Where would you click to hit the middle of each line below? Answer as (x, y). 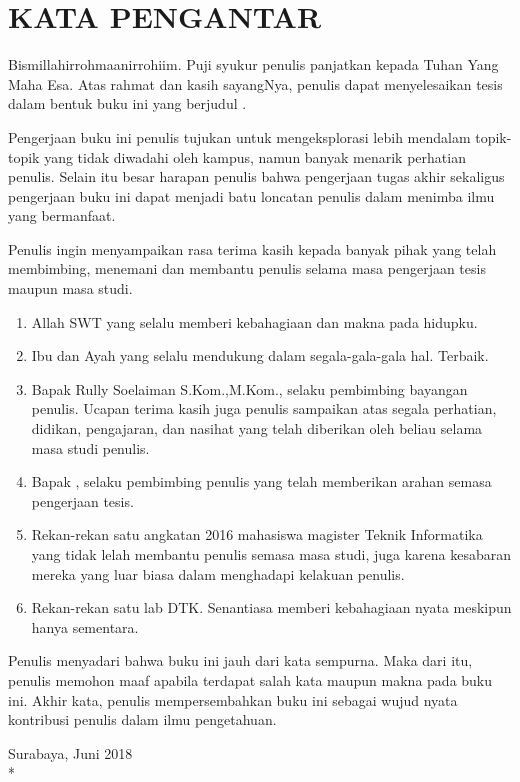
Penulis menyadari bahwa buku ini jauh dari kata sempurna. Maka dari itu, (240, 660)
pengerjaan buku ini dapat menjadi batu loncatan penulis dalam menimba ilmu (251, 195)
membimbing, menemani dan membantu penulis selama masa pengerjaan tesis (247, 268)
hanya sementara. (85, 626)
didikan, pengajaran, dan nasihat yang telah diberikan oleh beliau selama (257, 428)
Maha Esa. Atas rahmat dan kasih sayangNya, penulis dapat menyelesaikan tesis (255, 83)
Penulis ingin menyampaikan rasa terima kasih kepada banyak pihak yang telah (252, 248)
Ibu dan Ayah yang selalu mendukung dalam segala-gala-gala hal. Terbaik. (260, 355)
